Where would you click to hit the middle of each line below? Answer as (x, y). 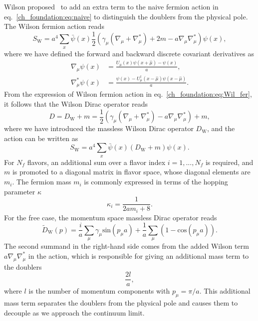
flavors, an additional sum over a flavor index (96, 162)
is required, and (229, 162)
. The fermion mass (42, 182)
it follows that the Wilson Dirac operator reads (76, 104)
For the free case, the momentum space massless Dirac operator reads (111, 217)
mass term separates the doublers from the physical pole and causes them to (121, 303)
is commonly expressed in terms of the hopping (156, 182)
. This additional (225, 291)
